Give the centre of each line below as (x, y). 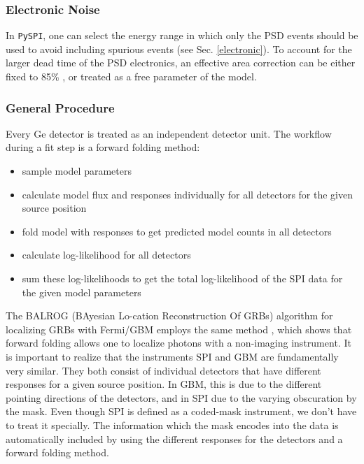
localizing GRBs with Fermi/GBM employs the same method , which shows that (179, 329)
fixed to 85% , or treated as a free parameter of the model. (131, 77)
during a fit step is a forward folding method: (103, 147)
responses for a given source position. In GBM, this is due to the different (164, 384)
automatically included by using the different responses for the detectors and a (174, 438)
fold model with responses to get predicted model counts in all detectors (177, 231)
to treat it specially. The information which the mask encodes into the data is (172, 425)
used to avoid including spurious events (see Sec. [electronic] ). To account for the (179, 49)
